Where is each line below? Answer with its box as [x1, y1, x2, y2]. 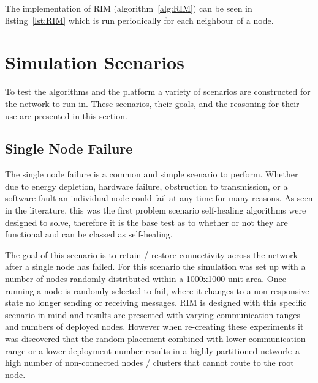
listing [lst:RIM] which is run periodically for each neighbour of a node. [5, 13, 274, 26]
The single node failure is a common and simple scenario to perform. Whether [5, 168, 298, 180]
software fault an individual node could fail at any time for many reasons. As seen [5, 191, 313, 204]
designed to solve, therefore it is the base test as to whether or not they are [5, 215, 288, 228]
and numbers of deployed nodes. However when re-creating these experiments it [5, 320, 304, 333]
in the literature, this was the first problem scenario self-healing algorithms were [5, 204, 306, 217]
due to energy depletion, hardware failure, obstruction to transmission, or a [5, 179, 288, 192]
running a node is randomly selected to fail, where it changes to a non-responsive [5, 284, 309, 297]
